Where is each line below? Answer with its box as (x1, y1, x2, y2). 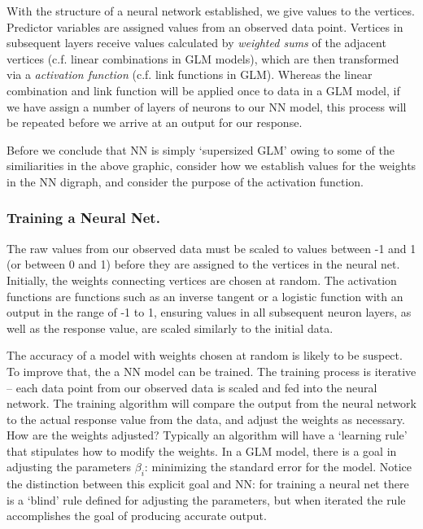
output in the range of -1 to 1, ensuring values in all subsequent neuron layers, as (7, 304, 412, 321)
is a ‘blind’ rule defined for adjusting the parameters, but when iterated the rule (7, 491, 406, 508)
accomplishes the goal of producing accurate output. (7, 507, 267, 524)
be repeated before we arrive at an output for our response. (7, 114, 303, 131)
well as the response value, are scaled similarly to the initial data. (7, 319, 334, 336)
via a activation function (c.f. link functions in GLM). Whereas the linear (7, 66, 373, 83)
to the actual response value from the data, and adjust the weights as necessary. (7, 410, 405, 427)
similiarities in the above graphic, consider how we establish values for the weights (7, 157, 416, 174)
